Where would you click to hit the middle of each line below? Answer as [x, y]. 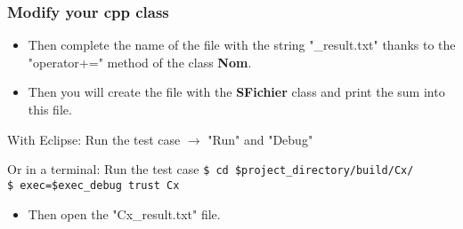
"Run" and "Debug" [260, 139]
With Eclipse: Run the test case [94, 139]
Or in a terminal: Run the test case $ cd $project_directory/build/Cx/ [211, 169]
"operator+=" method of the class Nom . [140, 62]
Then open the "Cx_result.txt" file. [124, 213]
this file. [50, 109]
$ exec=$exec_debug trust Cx [93, 185]
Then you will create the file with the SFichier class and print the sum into [236, 92]
